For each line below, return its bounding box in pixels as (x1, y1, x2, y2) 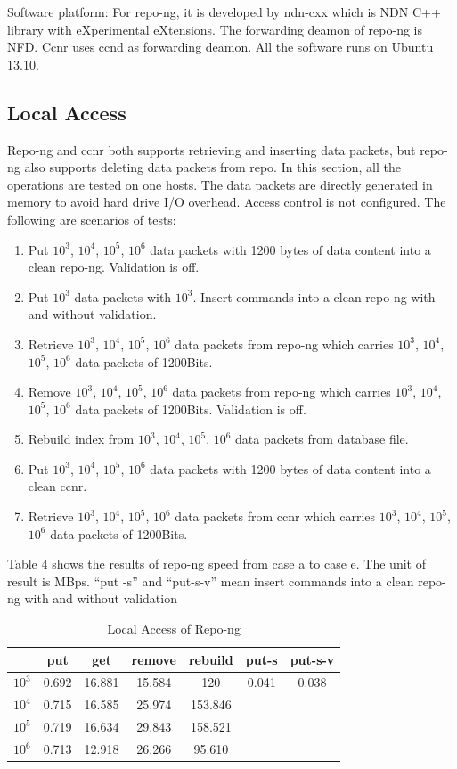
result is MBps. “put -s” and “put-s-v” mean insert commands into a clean (7, 571, 414, 590)
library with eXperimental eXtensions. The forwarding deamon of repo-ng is (7, 20, 422, 38)
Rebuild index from (28, 429, 135, 448)
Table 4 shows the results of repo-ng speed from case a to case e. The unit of (7, 554, 426, 573)
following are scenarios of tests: (7, 209, 176, 228)
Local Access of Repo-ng (107, 619, 241, 638)
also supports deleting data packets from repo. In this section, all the (24, 158, 401, 176)
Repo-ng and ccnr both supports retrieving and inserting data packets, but (7, 140, 416, 159)
